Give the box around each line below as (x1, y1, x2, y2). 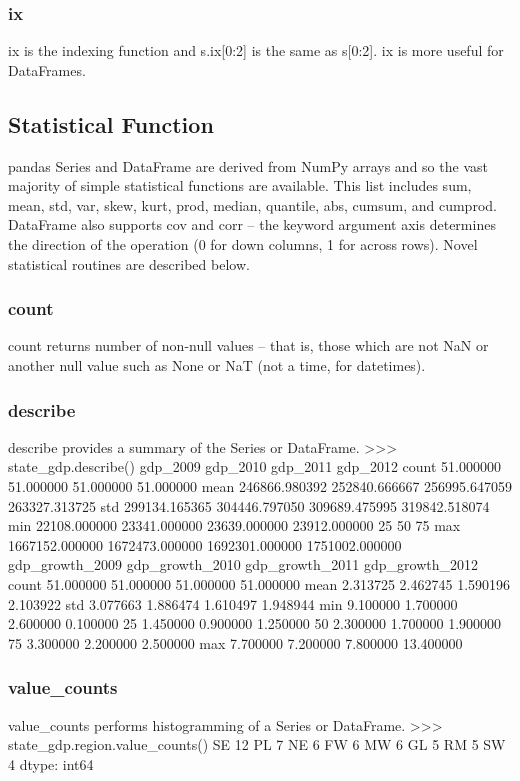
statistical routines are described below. (8, 253, 250, 274)
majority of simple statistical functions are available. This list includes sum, (8, 175, 472, 196)
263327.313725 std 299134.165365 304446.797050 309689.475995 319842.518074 (8, 495, 490, 516)
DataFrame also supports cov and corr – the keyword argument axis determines (8, 214, 496, 235)
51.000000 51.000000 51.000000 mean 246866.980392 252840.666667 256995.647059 (8, 475, 512, 496)
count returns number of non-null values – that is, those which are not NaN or (8, 335, 489, 356)
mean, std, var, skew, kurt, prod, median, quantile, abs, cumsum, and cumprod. (8, 194, 497, 215)
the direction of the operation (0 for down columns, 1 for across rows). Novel (8, 233, 478, 254)
